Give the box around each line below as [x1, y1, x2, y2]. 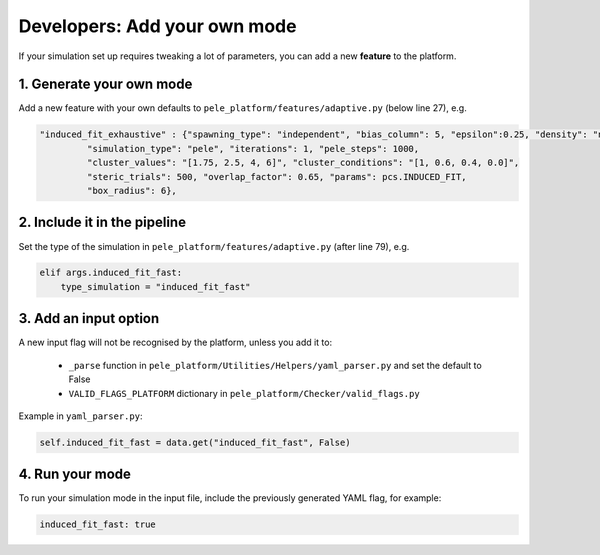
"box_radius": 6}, [86, 185, 177, 196]
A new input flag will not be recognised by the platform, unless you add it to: [18, 336, 333, 349]
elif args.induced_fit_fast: [39, 267, 183, 279]
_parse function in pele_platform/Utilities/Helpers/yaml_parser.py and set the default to [68, 359, 482, 371]
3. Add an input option [18, 310, 160, 327]
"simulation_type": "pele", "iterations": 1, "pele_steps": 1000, [86, 143, 420, 154]
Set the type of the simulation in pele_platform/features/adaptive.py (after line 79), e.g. [18, 240, 410, 252]
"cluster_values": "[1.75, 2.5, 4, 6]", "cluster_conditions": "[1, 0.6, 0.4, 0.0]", [86, 157, 520, 169]
